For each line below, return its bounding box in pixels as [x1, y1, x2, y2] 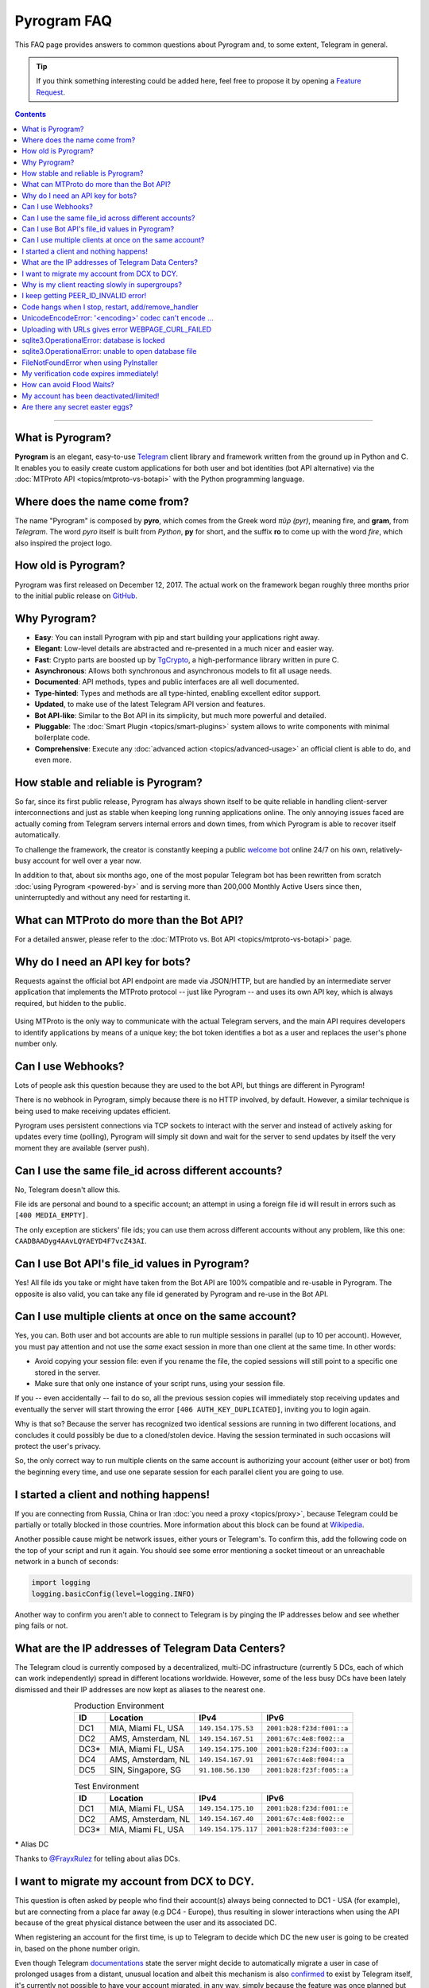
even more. [34, 755, 71, 765]
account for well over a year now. [33, 856, 142, 865]
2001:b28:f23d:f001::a [266, 1724, 349, 1733]
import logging [31, 1578, 91, 1587]
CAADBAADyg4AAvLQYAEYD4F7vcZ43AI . [14, 1237, 147, 1246]
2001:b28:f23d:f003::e [266, 1825, 349, 1834]
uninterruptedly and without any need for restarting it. [14, 893, 191, 903]
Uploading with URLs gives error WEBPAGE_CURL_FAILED [21, 324, 212, 334]
